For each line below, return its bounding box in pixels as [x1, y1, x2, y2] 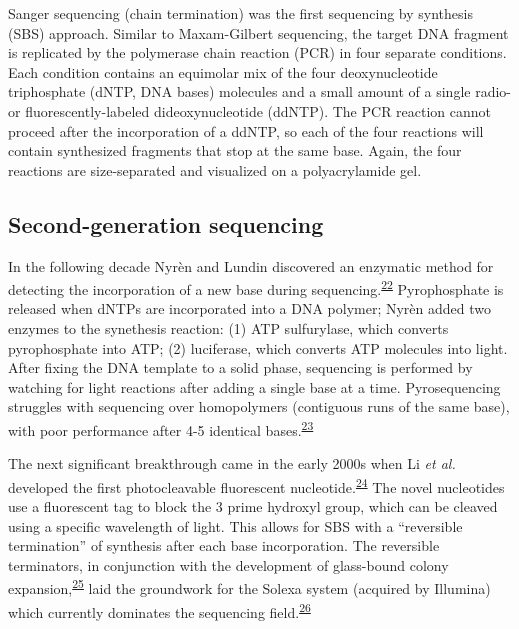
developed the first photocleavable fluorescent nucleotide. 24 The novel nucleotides [8, 473, 505, 497]
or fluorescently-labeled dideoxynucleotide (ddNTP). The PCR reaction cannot [8, 100, 492, 121]
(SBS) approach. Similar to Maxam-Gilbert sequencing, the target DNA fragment [8, 22, 509, 43]
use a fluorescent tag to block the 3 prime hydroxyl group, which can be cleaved [8, 496, 498, 517]
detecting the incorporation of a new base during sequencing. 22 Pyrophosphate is [8, 276, 504, 299]
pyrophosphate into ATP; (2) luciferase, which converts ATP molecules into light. [8, 337, 508, 358]
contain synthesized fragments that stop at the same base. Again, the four [8, 140, 462, 161]
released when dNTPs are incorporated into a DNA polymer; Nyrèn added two [8, 298, 491, 319]
